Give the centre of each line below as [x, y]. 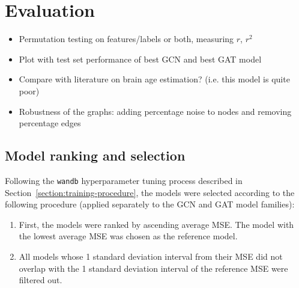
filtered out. [41, 280]
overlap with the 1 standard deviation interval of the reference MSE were [153, 268]
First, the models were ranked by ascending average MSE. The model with [156, 224]
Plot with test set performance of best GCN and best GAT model [140, 59]
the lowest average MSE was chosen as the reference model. [128, 236]
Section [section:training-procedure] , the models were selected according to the [150, 192]
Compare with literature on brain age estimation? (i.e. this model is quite [154, 79]
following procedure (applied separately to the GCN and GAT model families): [150, 204]
